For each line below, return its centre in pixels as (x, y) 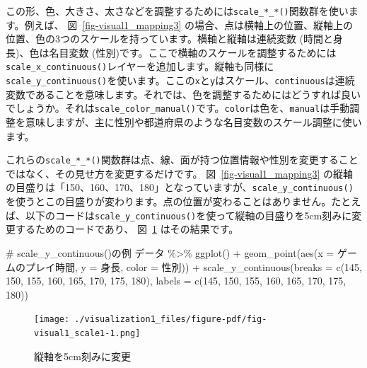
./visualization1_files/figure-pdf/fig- (171, 320)
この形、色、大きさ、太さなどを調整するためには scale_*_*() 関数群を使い (177, 11)
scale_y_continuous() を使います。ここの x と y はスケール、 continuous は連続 (180, 80)
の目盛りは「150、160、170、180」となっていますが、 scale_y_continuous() (180, 187)
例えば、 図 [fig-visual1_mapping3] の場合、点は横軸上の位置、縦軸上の (189, 24)
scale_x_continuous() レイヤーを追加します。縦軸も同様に (140, 66)
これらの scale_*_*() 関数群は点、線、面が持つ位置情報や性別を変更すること (182, 160)
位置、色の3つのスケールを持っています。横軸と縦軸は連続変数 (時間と (170, 39)
